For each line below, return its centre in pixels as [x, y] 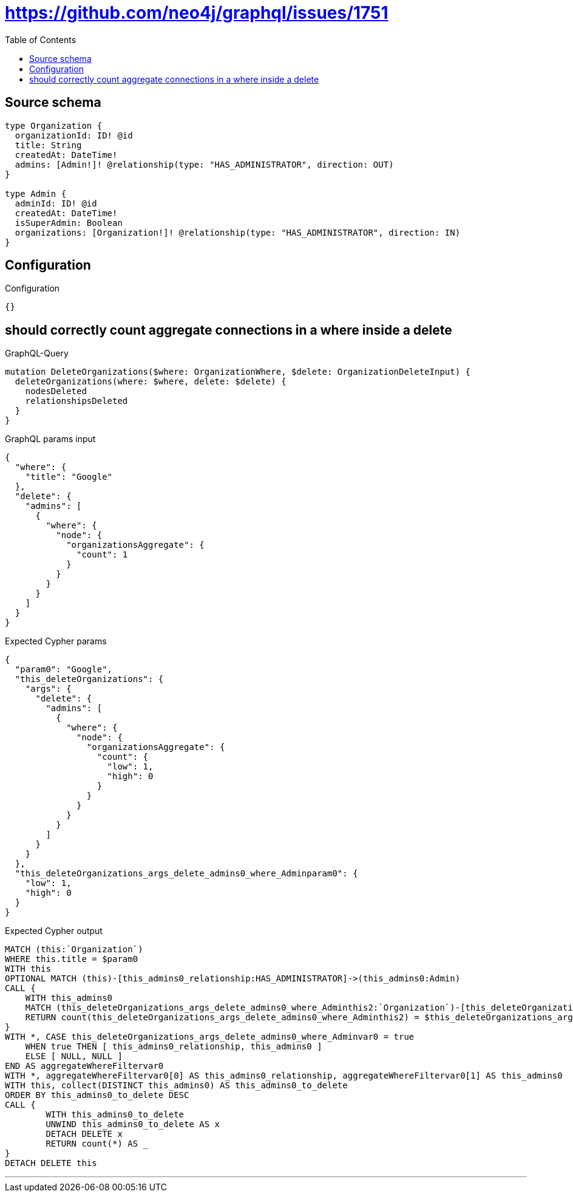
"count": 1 [102, 555]
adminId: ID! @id [56, 203]
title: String [48, 145]
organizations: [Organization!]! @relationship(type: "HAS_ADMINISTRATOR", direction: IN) [238, 232]
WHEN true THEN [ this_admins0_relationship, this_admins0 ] [174, 1047]
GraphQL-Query [37, 353]
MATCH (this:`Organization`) [74, 950]
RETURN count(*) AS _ [97, 1144]
